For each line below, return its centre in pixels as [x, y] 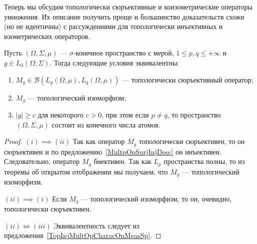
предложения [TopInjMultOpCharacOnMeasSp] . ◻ [83, 235]
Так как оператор [99, 141]
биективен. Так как [122, 161]
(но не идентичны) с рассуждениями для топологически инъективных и [113, 26]
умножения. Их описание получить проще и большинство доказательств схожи [124, 16]
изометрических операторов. [47, 36]
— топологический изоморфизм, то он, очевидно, [156, 198]
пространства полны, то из [204, 161]
